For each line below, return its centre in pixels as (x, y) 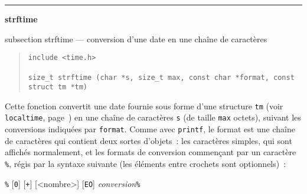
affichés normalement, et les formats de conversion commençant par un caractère (151, 152)
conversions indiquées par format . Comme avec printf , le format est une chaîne (150, 129)
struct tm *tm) (58, 87)
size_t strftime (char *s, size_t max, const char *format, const (161, 77)
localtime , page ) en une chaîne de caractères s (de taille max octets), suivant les (153, 117)
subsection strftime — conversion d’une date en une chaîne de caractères (136, 39)
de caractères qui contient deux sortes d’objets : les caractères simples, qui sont (148, 140)
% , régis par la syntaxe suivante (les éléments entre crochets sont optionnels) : (146, 163)
